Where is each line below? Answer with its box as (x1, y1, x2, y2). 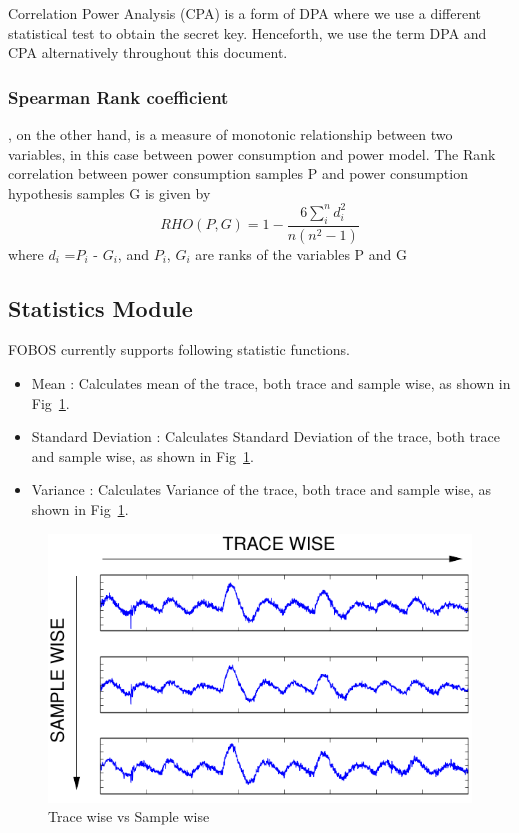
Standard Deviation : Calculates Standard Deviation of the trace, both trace (31, 426, 500, 447)
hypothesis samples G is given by (8, 182, 211, 203)
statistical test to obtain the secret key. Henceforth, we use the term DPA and (8, 22, 487, 43)
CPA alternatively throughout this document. (8, 42, 288, 63)
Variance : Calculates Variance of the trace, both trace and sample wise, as (31, 479, 492, 500)
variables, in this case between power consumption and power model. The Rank (8, 143, 496, 164)
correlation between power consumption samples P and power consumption (8, 163, 468, 184)
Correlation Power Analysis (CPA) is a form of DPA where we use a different (8, 3, 482, 23)
